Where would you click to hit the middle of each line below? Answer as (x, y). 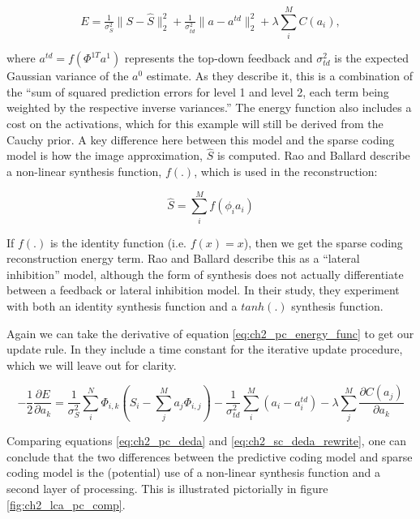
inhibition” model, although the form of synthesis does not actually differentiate (205, 274)
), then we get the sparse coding (323, 242)
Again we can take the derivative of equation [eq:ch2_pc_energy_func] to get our (210, 333)
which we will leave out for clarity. (92, 365)
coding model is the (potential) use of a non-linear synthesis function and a (193, 472)
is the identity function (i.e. (118, 242)
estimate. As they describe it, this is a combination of (280, 76)
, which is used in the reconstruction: (286, 171)
